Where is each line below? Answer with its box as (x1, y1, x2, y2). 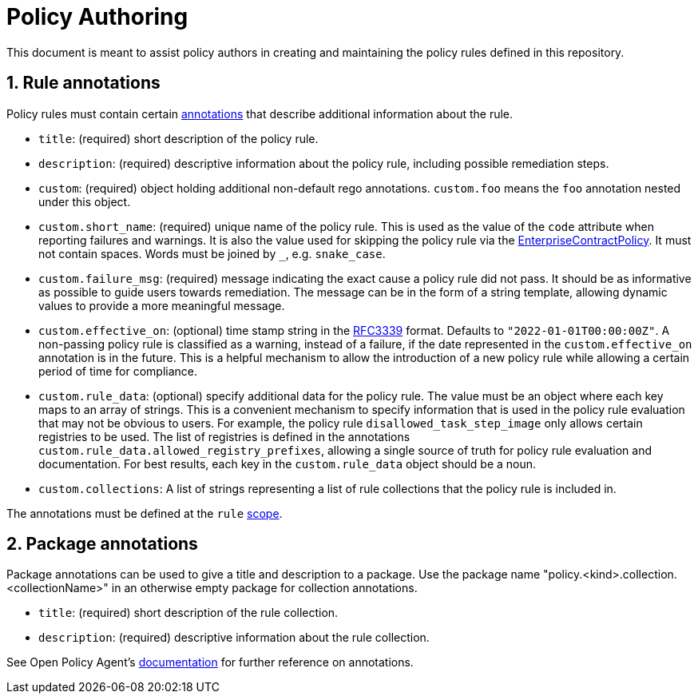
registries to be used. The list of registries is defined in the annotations (38, 429, 410, 443)
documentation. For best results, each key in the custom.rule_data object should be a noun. (38, 456, 537, 471)
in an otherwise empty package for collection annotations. (111, 581, 418, 595)
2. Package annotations (6, 534, 198, 555)
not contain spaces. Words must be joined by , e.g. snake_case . (38, 246, 386, 261)
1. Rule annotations (6, 73, 161, 93)
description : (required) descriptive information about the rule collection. (38, 630, 430, 645)
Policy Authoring (6, 3, 188, 30)
